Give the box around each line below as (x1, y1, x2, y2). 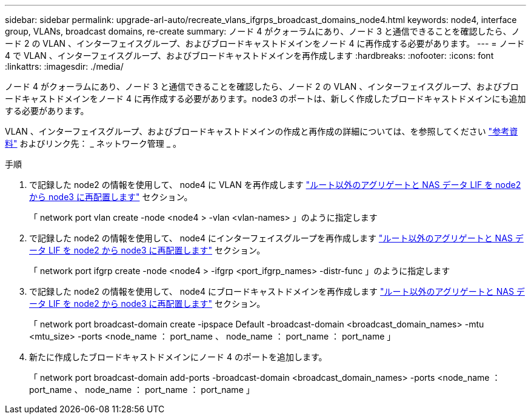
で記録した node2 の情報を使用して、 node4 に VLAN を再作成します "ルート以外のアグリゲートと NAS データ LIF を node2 (29, 179, 521, 190)
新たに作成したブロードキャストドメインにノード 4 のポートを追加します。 (29, 352, 327, 362)
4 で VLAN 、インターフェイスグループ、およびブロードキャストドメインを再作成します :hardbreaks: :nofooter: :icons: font (5, 50, 494, 61)
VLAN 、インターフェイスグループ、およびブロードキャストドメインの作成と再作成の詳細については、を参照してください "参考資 (5, 126, 518, 136)
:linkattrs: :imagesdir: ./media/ (5, 61, 124, 72)
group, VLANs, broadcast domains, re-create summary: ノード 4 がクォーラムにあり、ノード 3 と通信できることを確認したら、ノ (5, 26, 520, 36)
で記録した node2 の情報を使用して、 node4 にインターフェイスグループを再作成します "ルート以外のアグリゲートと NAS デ (29, 233, 524, 243)
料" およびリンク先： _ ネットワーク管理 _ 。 (5, 138, 181, 149)
